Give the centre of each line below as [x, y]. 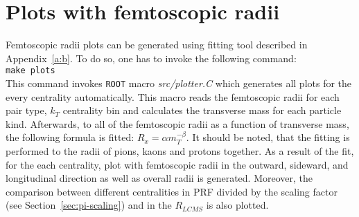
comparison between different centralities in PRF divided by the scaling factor [172, 191]
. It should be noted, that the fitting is [268, 137]
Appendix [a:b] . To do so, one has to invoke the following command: [151, 58]
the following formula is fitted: [70, 137]
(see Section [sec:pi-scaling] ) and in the [89, 205]
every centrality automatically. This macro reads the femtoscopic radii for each [173, 96]
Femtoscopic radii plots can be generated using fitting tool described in [157, 45]
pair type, [26, 110]
